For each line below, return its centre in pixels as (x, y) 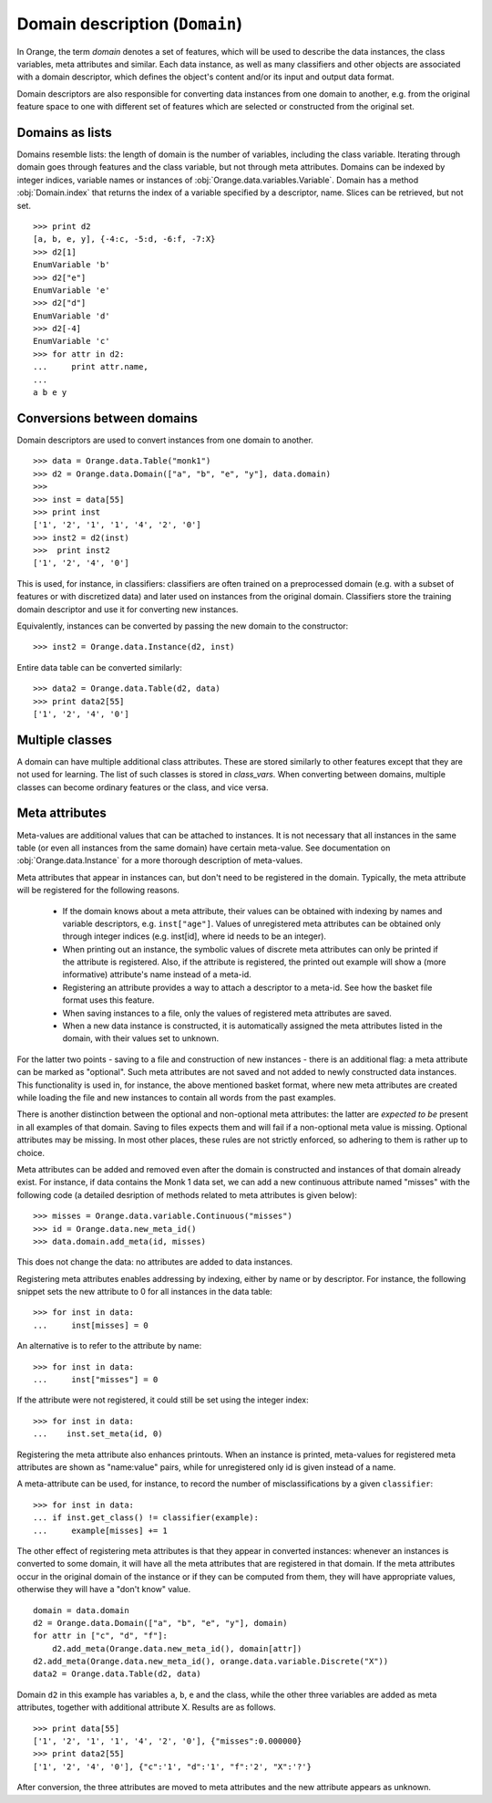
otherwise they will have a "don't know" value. (104, 1589)
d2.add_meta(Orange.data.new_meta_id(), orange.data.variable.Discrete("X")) (211, 1662)
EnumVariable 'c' (72, 341)
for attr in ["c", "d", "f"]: (101, 1636)
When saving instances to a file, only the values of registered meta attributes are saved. (227, 1013)
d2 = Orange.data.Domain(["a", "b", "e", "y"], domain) (160, 1623)
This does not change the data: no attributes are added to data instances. (155, 1262)
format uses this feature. (108, 1000)
